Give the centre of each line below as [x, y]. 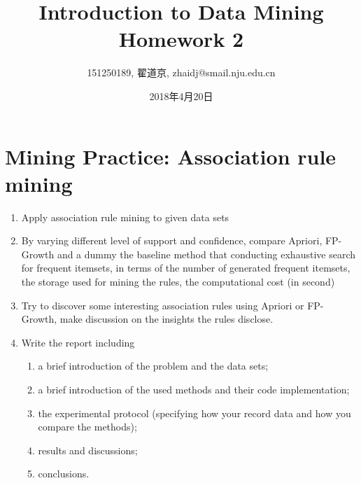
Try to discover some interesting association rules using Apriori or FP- [172, 305]
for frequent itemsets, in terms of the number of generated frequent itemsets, [186, 268]
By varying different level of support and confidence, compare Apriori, [172, 240]
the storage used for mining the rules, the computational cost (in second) [178, 281]
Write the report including [78, 342]
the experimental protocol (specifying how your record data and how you [194, 413]
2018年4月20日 [181, 96]
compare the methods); [87, 427]
